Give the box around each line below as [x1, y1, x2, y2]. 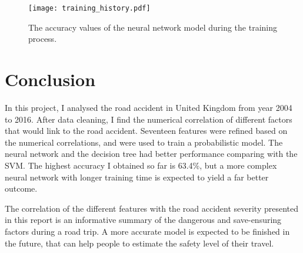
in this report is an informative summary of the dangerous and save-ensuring [5, 213, 282, 226]
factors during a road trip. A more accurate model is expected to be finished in [5, 225, 290, 237]
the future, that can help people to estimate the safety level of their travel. [5, 236, 274, 249]
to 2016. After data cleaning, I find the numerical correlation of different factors [5, 113, 292, 125]
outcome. [5, 182, 38, 195]
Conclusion [5, 67, 96, 91]
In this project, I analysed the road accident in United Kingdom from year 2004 [5, 101, 292, 113]
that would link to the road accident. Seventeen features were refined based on [5, 124, 288, 137]
